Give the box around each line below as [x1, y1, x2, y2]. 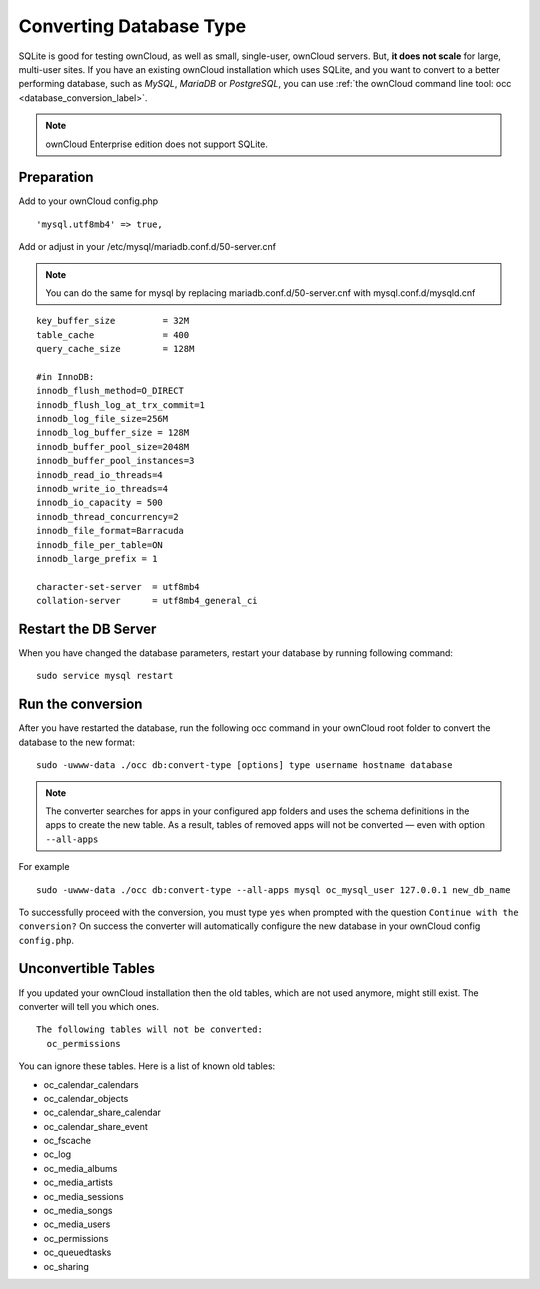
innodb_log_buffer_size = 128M [36, 427, 190, 439]
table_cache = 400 [36, 329, 190, 340]
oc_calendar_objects [43, 1092, 129, 1104]
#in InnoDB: [36, 371, 95, 382]
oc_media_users [43, 1218, 111, 1230]
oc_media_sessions [43, 1190, 124, 1202]
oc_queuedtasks [43, 1246, 112, 1259]
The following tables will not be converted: [36, 1024, 264, 1035]
